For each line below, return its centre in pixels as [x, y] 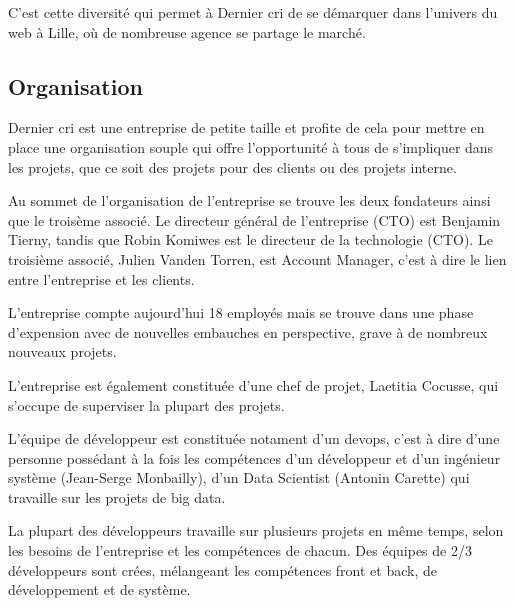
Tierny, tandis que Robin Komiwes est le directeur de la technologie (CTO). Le [250, 239]
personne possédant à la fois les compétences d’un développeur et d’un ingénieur [254, 457]
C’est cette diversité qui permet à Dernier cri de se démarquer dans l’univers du [253, 12]
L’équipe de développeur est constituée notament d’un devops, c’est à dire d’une [254, 438]
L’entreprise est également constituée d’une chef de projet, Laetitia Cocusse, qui [253, 384]
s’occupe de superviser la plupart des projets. [146, 404]
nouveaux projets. [62, 351]
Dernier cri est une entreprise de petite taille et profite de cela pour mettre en [246, 127]
